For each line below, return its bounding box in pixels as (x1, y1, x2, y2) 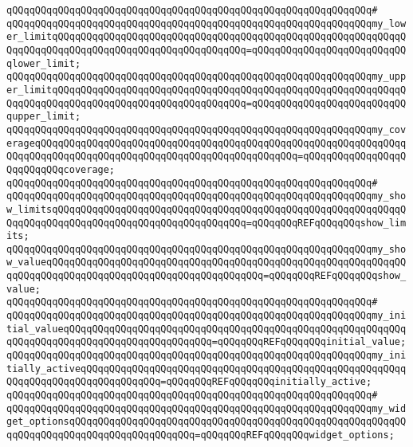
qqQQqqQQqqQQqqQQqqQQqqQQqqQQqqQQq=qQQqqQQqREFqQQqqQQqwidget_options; (6, 429, 395, 441)
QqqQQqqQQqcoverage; (6, 163, 116, 175)
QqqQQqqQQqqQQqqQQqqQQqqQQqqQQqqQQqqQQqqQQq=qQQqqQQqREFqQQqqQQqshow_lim (6, 217, 407, 229)
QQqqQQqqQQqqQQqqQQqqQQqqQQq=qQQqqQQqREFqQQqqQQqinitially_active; (6, 376, 372, 388)
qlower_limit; (6, 57, 81, 69)
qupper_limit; (6, 111, 81, 123)
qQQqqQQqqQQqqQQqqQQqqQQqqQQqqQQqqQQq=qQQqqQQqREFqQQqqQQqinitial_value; (6, 336, 407, 348)
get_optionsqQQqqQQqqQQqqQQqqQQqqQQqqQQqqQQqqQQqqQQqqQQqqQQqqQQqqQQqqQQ (6, 416, 407, 428)
